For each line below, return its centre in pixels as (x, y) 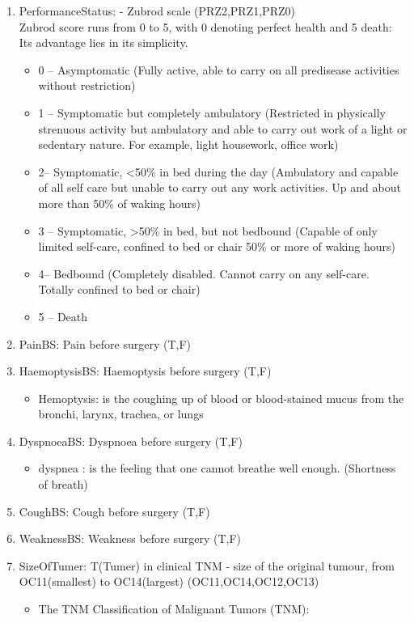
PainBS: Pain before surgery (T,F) (105, 343)
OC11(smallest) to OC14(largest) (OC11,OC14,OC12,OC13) (169, 581)
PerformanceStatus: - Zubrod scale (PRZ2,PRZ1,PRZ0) (157, 11)
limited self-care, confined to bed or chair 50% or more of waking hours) (217, 246)
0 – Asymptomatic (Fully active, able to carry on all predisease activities (219, 69)
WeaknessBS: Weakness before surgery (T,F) (130, 538)
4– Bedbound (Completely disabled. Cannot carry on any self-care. (204, 273)
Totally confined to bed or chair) (119, 289)
